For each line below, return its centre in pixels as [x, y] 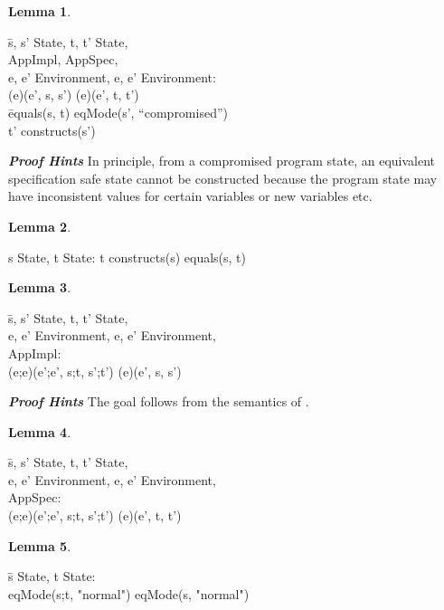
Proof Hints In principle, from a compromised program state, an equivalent [222, 161]
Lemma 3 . [40, 287]
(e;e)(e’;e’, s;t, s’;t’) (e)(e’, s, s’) [95, 371]
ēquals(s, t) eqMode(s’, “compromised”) [118, 112]
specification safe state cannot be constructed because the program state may [223, 178]
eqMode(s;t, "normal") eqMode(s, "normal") [129, 593]
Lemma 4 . [40, 431]
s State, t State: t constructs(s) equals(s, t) [127, 257]
